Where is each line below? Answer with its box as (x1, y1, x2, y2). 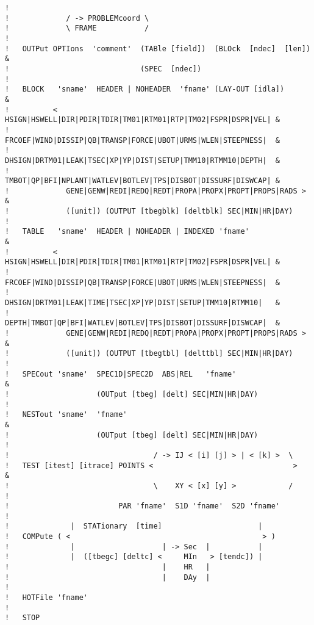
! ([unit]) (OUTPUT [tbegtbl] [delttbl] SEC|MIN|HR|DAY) (5, 349, 293, 358)
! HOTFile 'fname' (5, 593, 88, 602)
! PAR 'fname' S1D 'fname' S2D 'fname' (5, 502, 280, 511)
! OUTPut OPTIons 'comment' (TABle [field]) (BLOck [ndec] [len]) (5, 44, 311, 53)
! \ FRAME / (5, 24, 149, 33)
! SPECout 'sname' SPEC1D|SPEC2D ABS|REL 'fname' (5, 369, 237, 378)
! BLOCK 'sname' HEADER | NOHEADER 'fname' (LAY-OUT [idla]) (5, 85, 285, 94)
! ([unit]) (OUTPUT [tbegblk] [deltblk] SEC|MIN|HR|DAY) (5, 207, 293, 216)
